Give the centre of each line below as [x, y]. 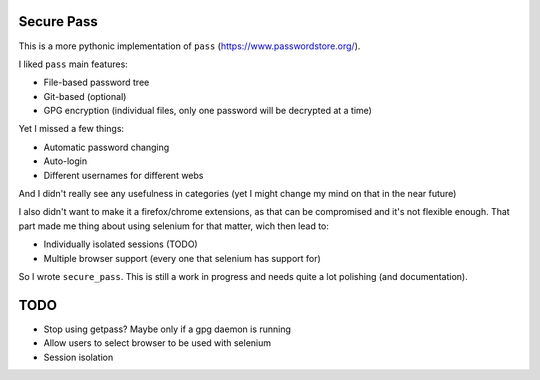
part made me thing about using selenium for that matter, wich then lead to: [174, 226]
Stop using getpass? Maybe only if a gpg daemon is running [167, 329]
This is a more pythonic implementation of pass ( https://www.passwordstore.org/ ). [189, 46]
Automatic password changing [106, 147]
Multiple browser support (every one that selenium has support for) [182, 258]
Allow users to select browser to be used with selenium [157, 343]
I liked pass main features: [73, 64]
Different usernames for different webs [123, 175]
